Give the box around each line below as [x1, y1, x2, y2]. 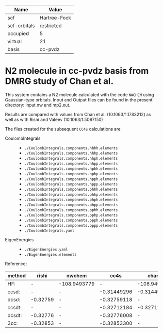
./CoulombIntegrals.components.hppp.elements [24, 182, 118, 186]
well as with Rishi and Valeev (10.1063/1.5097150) [5, 117, 103, 122]
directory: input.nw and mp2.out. [5, 102, 71, 108]
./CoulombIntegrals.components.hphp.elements [24, 171, 118, 176]
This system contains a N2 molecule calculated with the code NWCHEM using [5, 92, 154, 98]
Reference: [5, 261, 27, 266]
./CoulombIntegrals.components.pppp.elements [24, 223, 118, 228]
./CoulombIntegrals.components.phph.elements [24, 197, 118, 202]
